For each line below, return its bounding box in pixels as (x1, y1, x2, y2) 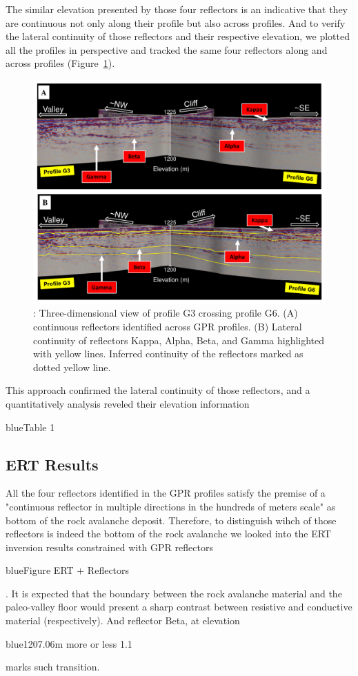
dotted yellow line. (33, 359, 111, 374)
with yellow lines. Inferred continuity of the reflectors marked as (33, 346, 304, 361)
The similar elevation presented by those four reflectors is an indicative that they (6, 2, 348, 16)
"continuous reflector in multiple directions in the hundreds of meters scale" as (6, 499, 336, 513)
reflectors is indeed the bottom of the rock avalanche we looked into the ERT (6, 526, 331, 541)
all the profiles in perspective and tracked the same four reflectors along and (6, 42, 328, 57)
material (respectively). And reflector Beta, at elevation (6, 613, 240, 628)
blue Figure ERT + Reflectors (6, 563, 130, 577)
